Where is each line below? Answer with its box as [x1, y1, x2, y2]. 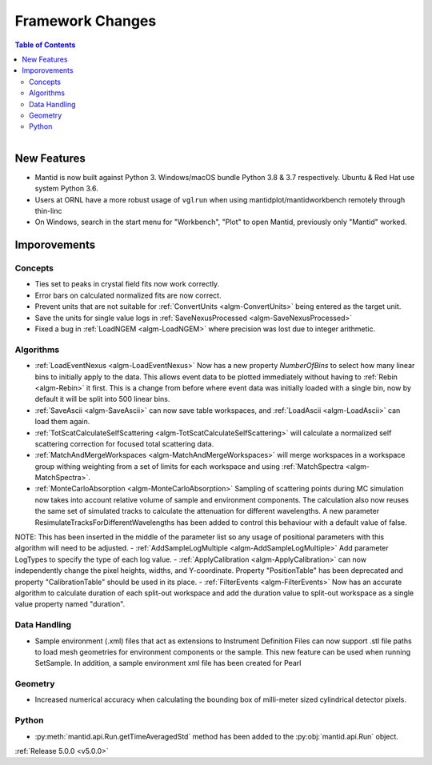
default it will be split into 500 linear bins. [34, 395, 170, 404]
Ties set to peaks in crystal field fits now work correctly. [34, 279, 220, 289]
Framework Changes [14, 12, 157, 30]
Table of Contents [14, 40, 76, 50]
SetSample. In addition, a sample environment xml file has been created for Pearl [34, 659, 302, 668]
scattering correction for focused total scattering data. [34, 439, 214, 448]
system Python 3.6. [34, 184, 99, 194]
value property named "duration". [14, 599, 126, 609]
